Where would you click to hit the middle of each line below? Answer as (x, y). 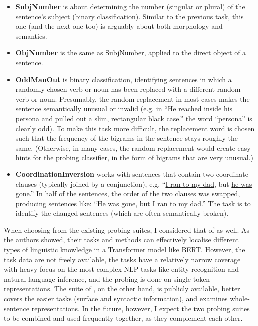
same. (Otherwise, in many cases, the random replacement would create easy (133, 147)
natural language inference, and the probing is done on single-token (107, 278)
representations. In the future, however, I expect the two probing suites (140, 308)
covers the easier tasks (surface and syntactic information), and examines (116, 298)
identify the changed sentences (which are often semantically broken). (122, 213)
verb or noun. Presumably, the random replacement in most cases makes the (132, 98)
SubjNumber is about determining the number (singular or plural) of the (130, 6)
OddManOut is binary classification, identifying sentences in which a (124, 79)
